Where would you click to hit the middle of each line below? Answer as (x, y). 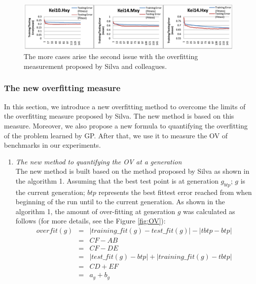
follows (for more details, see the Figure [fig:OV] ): (91, 221)
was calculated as (209, 211)
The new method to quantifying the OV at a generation (99, 161)
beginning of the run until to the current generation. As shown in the (120, 202)
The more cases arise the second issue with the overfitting (111, 56)
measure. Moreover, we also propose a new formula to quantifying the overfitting (126, 125)
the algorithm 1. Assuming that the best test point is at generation (117, 180)
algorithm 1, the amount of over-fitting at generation (95, 211)
